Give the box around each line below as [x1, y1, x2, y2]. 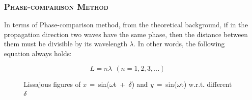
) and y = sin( [132, 79, 177, 89]
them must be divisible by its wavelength [4, 39, 128, 49]
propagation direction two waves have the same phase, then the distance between [4, 29, 248, 39]
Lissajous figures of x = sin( [24, 79, 110, 89]
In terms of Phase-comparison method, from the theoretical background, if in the [4, 20, 248, 30]
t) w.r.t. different [181, 79, 232, 89]
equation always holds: [4, 48, 72, 58]
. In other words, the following [133, 39, 225, 49]
